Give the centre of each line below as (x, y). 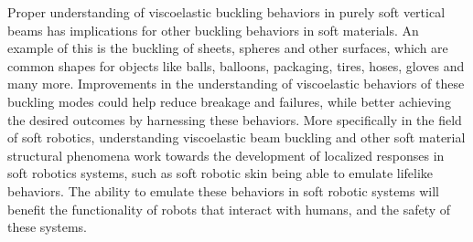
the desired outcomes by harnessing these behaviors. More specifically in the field (235, 119)
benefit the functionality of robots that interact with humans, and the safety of (229, 209)
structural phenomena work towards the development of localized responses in (226, 155)
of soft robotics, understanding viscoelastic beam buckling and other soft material (236, 137)
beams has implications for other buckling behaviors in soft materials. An (213, 30)
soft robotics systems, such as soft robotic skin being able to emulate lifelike (220, 173)
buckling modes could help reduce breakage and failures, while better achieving (229, 101)
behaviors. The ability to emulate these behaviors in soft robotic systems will (223, 190)
